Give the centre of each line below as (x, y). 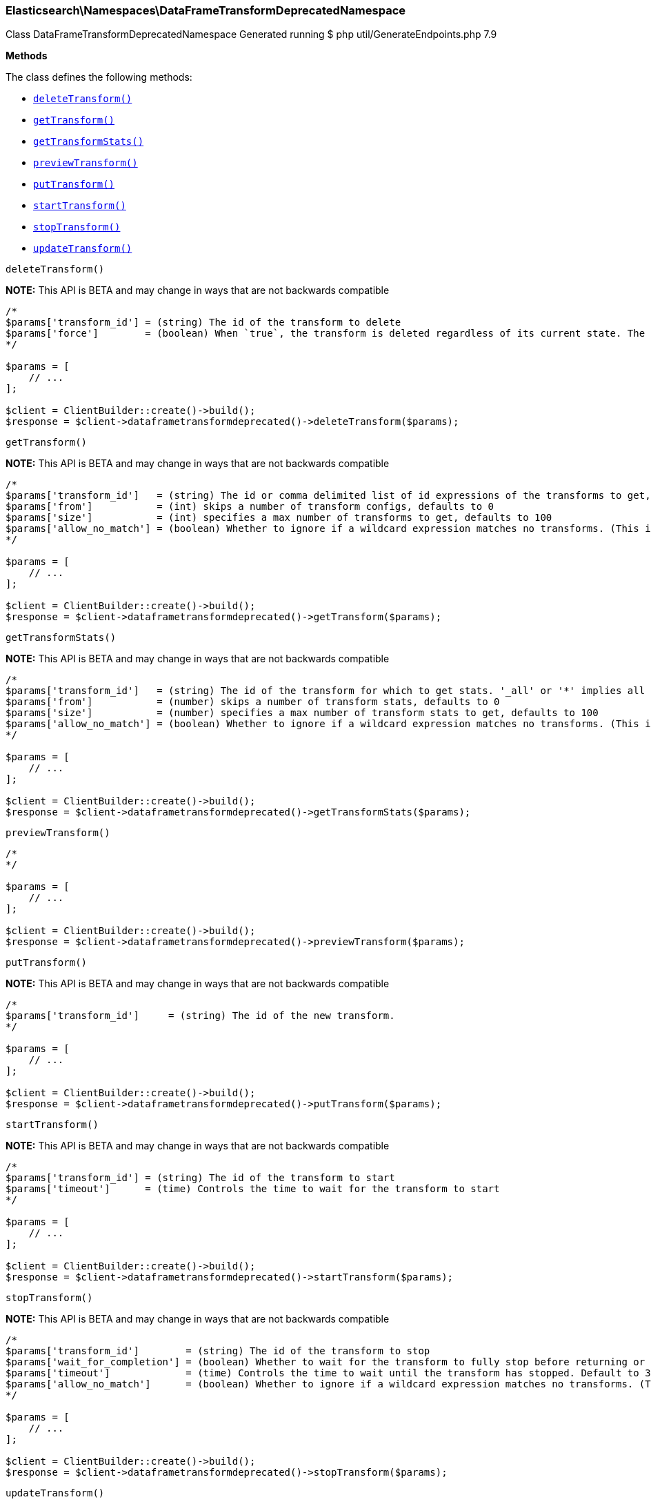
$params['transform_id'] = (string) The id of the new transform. (200, 1016)
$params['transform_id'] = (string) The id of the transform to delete (203, 323)
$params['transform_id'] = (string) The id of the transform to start (200, 1178)
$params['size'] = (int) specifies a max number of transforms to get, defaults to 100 (279, 518)
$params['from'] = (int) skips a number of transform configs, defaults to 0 (250, 507)
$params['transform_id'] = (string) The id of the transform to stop (218, 1351)
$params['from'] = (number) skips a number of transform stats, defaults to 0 (253, 702)
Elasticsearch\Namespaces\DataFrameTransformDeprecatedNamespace (206, 10)
